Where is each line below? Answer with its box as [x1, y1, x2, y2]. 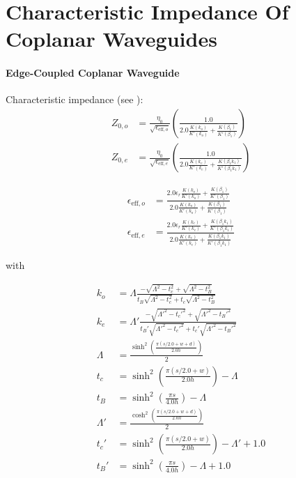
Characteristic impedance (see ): [6, 92, 143, 107]
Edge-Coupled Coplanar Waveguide [6, 65, 180, 80]
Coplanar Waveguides [6, 24, 217, 53]
